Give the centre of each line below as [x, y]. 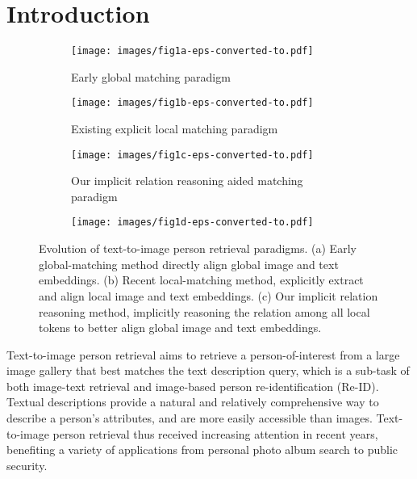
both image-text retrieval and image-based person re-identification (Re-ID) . [193, 386]
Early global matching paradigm [151, 76]
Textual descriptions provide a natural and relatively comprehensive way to [193, 402]
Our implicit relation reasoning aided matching [187, 181]
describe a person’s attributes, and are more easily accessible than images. [190, 418]
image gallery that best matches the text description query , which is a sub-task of [208, 370]
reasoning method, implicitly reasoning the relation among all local [204, 311]
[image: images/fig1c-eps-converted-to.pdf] [192, 155]
